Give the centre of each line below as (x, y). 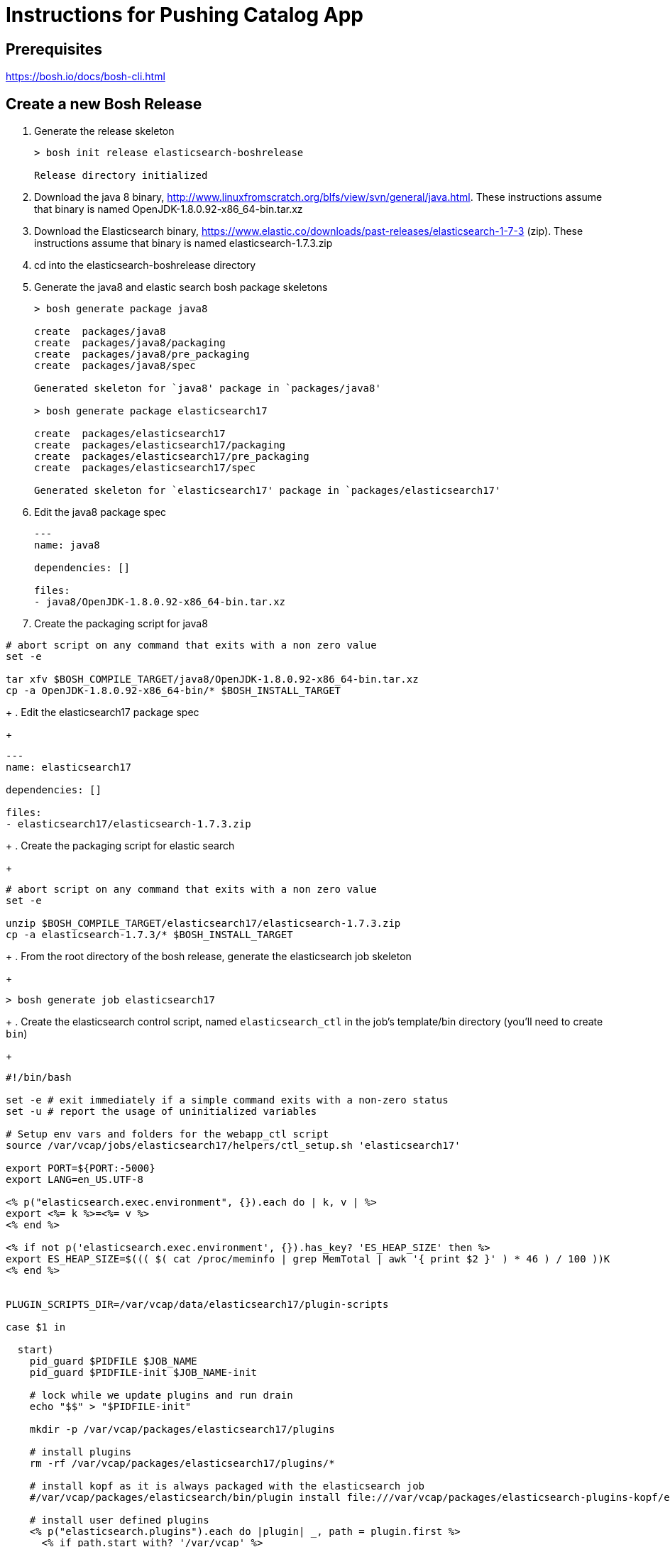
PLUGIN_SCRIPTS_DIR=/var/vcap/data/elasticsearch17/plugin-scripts (197, 1305)
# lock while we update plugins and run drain (161, 1395)
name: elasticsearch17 (69, 767)
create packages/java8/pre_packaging (142, 354)
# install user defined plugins (119, 1520)
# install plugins (81, 1452)
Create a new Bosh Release (104, 104)
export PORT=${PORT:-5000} (81, 1168)
